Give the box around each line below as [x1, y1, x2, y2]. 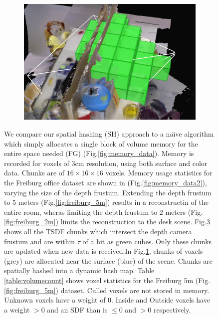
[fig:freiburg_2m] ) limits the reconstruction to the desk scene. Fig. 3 [4, 216, 210, 227]
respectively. [153, 304, 191, 315]
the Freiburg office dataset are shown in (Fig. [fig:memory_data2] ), [4, 177, 207, 188]
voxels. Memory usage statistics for [105, 167, 213, 178]
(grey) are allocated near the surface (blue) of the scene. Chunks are [4, 255, 213, 266]
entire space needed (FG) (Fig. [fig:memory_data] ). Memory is [4, 148, 194, 159]
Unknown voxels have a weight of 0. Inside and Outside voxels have [4, 295, 210, 305]
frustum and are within [4, 236, 75, 246]
